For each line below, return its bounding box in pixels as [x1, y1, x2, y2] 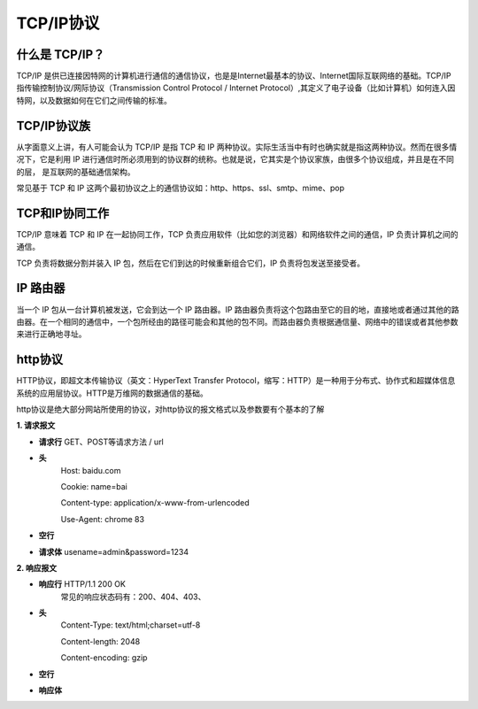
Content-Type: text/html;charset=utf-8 [60, 620, 201, 630]
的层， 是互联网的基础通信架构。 [16, 166, 135, 177]
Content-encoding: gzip [60, 652, 148, 663]
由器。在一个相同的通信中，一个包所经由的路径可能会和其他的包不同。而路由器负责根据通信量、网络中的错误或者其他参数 [16, 316, 459, 327]
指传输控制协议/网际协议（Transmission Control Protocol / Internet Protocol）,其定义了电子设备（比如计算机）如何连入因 [16, 82, 456, 93]
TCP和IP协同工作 [16, 205, 110, 220]
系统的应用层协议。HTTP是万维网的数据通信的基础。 [16, 388, 208, 398]
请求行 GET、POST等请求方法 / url [38, 436, 164, 447]
